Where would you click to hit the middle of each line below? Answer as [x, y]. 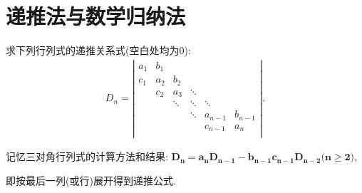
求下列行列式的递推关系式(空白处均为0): [98, 50]
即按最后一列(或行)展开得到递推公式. [91, 181]
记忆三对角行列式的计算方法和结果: [87, 156]
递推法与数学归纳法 [96, 16]
